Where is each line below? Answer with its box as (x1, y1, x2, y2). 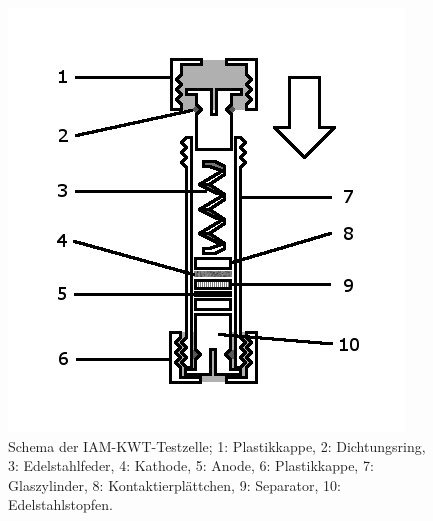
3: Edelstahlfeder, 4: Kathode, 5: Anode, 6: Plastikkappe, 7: (8, 455, 374, 476)
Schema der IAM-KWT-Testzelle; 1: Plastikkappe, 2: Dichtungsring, (8, 435, 426, 456)
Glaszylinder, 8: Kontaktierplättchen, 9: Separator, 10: (8, 474, 341, 495)
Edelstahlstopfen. (8, 494, 113, 515)
